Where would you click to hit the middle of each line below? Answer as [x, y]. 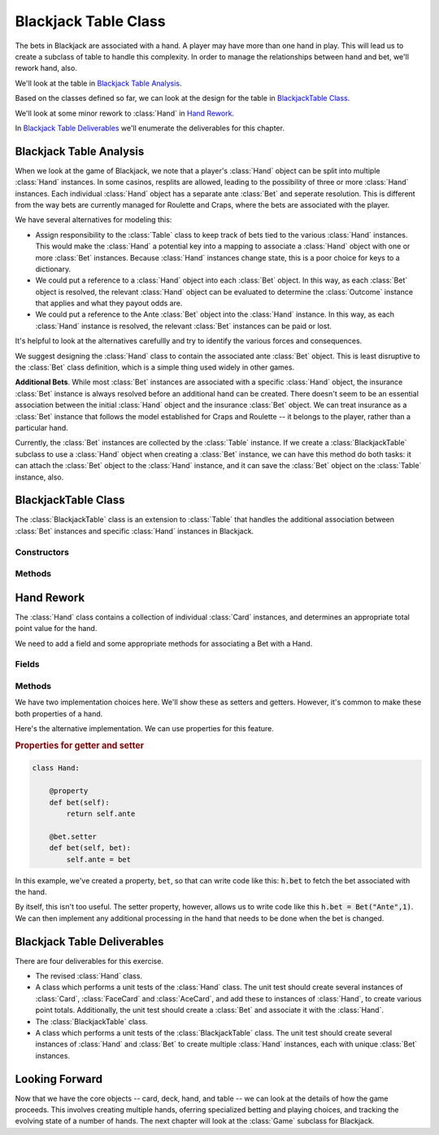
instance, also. [39, 477]
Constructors [42, 552]
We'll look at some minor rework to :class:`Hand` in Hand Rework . [125, 113]
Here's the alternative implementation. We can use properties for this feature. [144, 729]
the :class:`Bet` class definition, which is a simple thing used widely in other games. [155, 367]
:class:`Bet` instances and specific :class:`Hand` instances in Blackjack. [135, 531]
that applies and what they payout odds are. [109, 303]
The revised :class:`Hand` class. [89, 975]
